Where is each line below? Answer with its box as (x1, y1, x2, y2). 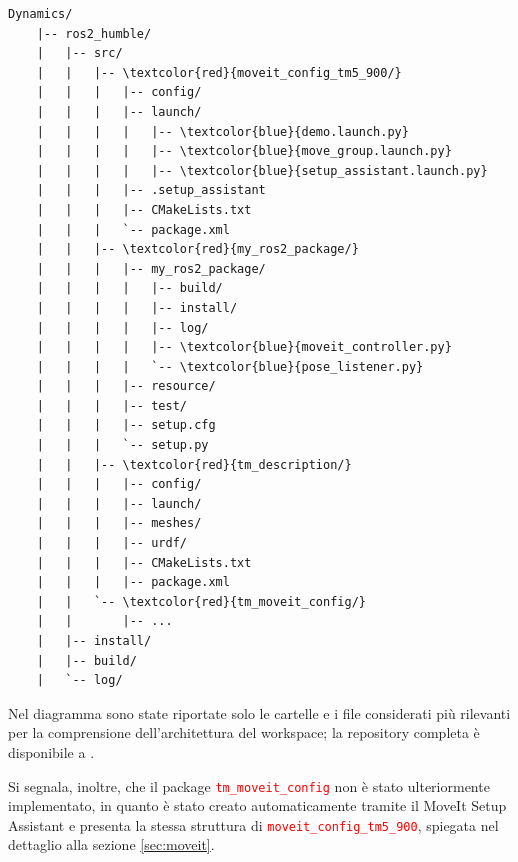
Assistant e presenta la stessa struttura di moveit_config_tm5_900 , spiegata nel (8, 814, 499, 835)
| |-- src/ (36, 46, 123, 61)
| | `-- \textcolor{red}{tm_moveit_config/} (36, 594, 366, 609)
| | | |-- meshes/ (36, 516, 202, 531)
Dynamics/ (8, 7, 73, 21)
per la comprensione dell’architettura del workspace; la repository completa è (8, 722, 480, 743)
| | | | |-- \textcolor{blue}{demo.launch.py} (36, 124, 409, 139)
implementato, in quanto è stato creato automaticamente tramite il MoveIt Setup (8, 795, 507, 816)
